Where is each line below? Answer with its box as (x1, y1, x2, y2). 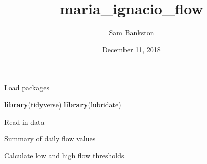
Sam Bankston (109, 27, 154, 38)
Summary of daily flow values (4, 133, 96, 144)
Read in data (4, 116, 45, 127)
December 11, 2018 (102, 44, 161, 54)
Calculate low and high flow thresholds (4, 150, 125, 160)
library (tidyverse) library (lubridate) (4, 99, 121, 110)
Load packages (4, 82, 49, 93)
